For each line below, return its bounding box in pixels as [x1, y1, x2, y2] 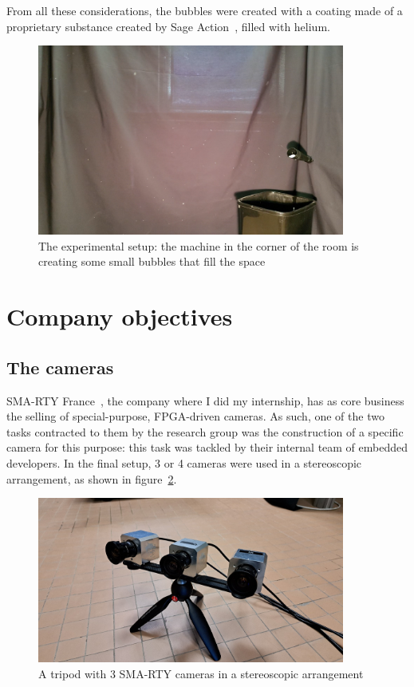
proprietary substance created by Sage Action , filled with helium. [6, 18, 330, 34]
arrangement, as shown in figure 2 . [6, 470, 177, 487]
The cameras [6, 354, 114, 379]
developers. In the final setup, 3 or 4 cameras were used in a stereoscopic [6, 454, 362, 471]
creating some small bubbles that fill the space [38, 253, 266, 270]
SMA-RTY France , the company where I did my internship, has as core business [6, 392, 404, 409]
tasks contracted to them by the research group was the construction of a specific [6, 423, 404, 440]
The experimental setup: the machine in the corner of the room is [38, 237, 359, 254]
